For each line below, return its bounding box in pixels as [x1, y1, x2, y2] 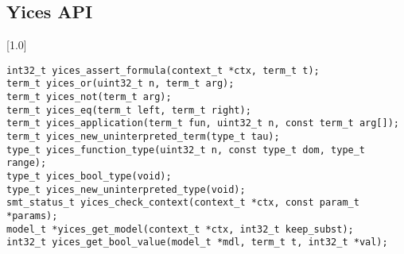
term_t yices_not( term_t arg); [6, 91, 172, 103]
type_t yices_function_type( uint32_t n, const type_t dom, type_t [6, 144, 366, 156]
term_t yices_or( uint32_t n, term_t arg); [6, 78, 235, 90]
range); [6, 157, 47, 169]
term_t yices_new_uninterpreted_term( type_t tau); [6, 131, 280, 143]
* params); [6, 210, 58, 222]
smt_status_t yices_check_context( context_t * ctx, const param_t [6, 197, 359, 209]
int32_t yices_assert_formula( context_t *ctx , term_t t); [6, 64, 320, 76]
